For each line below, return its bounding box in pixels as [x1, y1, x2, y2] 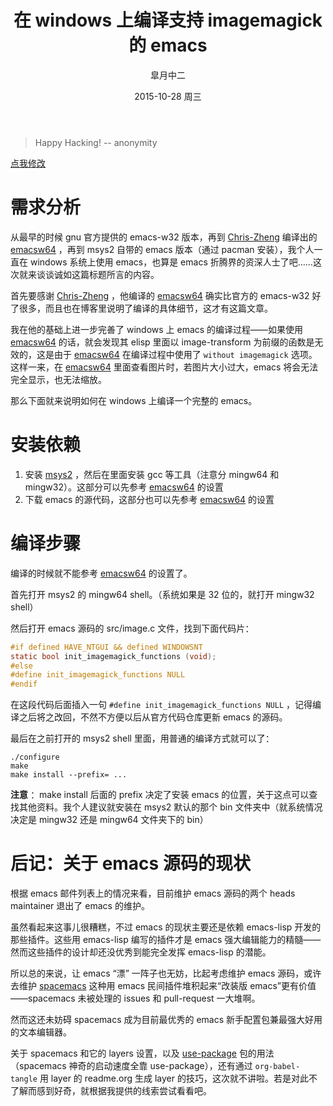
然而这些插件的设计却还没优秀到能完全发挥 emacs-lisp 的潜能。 [10, 946, 272, 958]
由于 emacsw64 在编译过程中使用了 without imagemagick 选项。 [53, 348, 318, 360]
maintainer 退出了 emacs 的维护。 [10, 900, 150, 912]
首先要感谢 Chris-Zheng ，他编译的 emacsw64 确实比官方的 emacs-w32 [10, 289, 310, 301]
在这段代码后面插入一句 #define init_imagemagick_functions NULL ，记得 [10, 699, 313, 711]
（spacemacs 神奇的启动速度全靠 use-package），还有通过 [10, 1060, 253, 1072]
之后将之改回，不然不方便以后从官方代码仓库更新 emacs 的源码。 [18, 711, 288, 723]
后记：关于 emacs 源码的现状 [10, 852, 251, 875]
